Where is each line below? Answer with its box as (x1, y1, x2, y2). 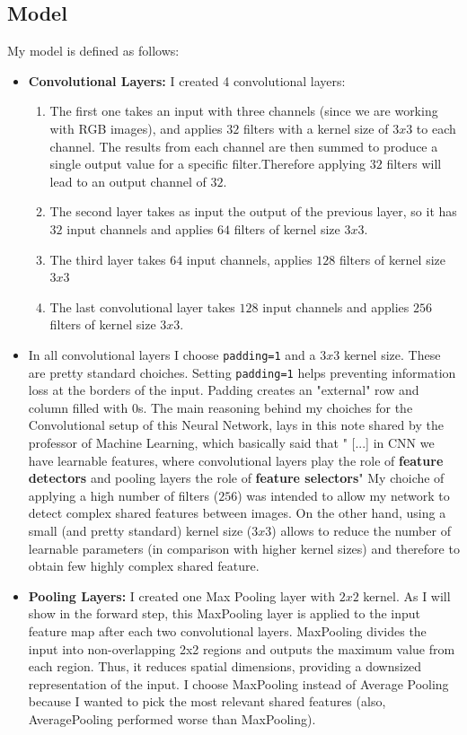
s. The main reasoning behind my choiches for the (137, 398, 413, 416)
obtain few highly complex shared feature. (28, 556, 260, 575)
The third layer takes (49, 249, 166, 268)
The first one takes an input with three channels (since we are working (49, 101, 438, 120)
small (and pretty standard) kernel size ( (28, 521, 252, 539)
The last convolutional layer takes (49, 297, 235, 316)
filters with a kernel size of (242, 118, 389, 137)
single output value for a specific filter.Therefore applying (49, 154, 366, 173)
